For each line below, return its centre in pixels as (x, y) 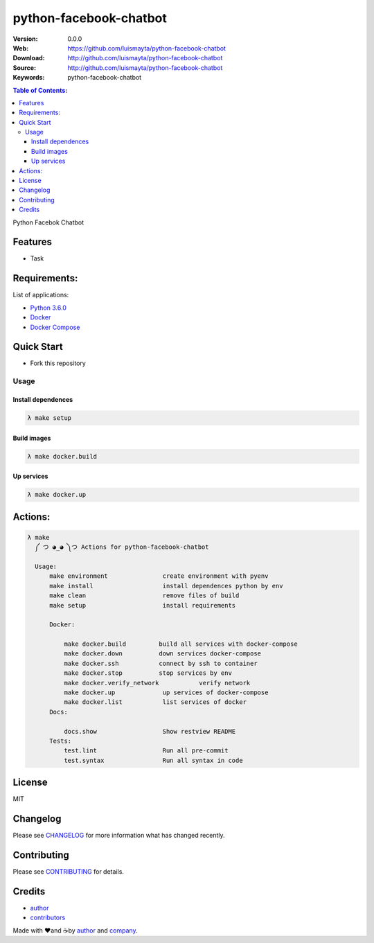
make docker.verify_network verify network (157, 683)
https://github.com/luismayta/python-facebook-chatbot (147, 48)
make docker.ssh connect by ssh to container (160, 663)
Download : (29, 58)
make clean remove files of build (144, 596)
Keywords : (29, 78)
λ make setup (50, 418)
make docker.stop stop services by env (148, 673)
